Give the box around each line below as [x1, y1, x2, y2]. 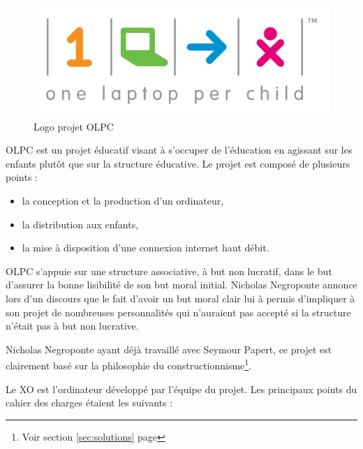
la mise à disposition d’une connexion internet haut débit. [22, 240, 269, 255]
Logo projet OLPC [34, 119, 114, 133]
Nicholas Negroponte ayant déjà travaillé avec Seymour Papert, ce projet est [6, 341, 332, 356]
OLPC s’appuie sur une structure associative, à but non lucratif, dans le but [6, 263, 332, 278]
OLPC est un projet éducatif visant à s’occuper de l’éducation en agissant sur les [6, 142, 353, 157]
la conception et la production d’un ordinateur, [22, 193, 224, 207]
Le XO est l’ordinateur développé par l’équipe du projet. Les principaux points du [6, 381, 357, 396]
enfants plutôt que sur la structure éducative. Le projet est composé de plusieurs [6, 156, 350, 170]
